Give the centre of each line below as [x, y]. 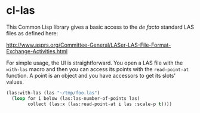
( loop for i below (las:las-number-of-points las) [76, 98]
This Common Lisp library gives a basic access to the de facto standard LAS [100, 27]
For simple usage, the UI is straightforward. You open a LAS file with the [95, 63]
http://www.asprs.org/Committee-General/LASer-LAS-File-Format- [89, 45]
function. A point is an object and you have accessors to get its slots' [91, 75]
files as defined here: [32, 33]
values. [15, 82]
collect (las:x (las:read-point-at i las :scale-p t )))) [100, 104]
